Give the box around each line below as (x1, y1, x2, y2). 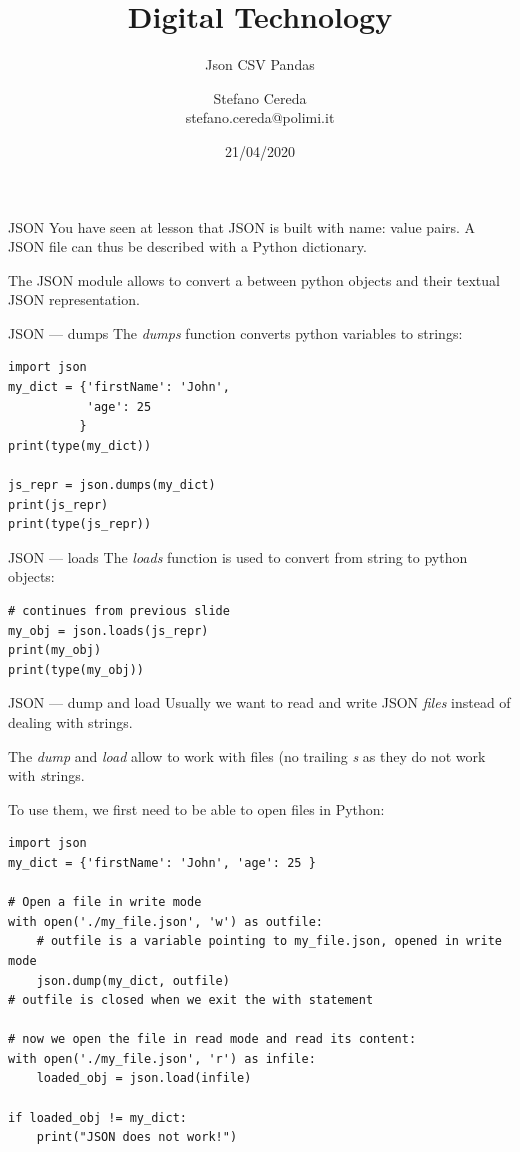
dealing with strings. (8, 711, 133, 732)
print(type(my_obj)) (8, 662, 145, 677)
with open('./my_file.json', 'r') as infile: (8, 1051, 316, 1066)
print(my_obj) (8, 643, 102, 658)
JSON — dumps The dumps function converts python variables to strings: (8, 322, 463, 343)
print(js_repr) (8, 497, 109, 512)
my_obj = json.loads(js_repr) (8, 623, 209, 638)
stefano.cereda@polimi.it (185, 107, 335, 128)
